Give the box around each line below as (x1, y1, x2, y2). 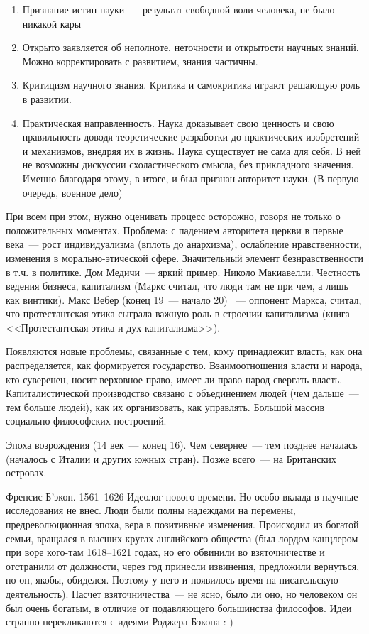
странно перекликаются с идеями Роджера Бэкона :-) (6, 614, 233, 629)
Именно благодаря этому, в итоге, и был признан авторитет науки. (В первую (22, 170, 359, 185)
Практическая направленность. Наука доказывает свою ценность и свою (22, 115, 334, 130)
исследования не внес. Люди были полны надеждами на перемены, (6, 503, 296, 518)
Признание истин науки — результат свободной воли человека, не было (22, 2, 335, 16)
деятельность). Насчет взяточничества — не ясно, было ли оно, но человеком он (6, 586, 358, 601)
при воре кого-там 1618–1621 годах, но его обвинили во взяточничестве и (6, 545, 325, 559)
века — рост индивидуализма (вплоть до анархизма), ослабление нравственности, (6, 236, 362, 251)
